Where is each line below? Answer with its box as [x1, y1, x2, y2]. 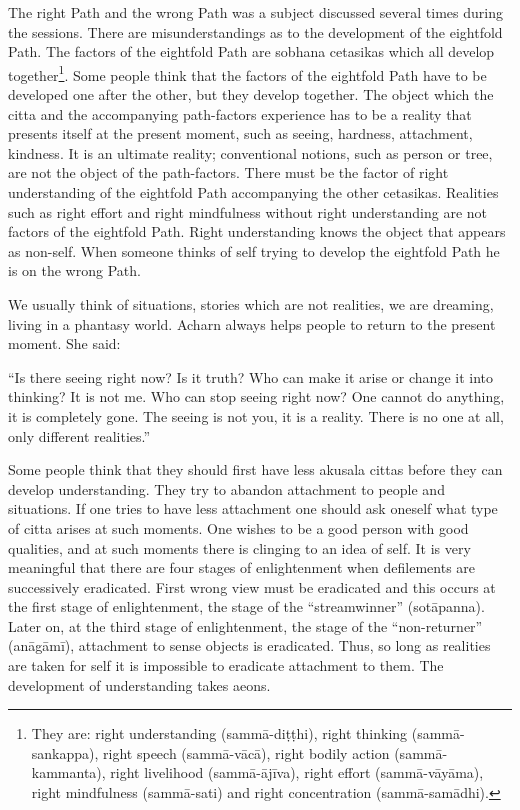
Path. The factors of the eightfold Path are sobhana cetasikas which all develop [8, 41, 495, 62]
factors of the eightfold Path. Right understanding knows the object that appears [8, 221, 506, 242]
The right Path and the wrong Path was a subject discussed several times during [8, 2, 503, 22]
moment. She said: [8, 333, 121, 354]
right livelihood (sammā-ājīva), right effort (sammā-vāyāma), [110, 762, 484, 783]
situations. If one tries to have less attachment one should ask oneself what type [8, 498, 498, 519]
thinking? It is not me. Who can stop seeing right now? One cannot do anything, [8, 386, 505, 407]
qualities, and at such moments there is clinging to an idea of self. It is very [8, 537, 471, 558]
